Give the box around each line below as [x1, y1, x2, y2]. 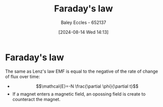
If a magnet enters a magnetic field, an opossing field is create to [12, 91, 146, 97]
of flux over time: [5, 73, 40, 80]
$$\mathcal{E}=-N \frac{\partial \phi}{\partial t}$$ [36, 83, 139, 89]
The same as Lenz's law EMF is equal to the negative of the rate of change [5, 68, 158, 74]
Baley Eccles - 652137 [61, 19, 106, 25]
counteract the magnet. [12, 96, 61, 102]
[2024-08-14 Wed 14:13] [58, 29, 109, 35]
